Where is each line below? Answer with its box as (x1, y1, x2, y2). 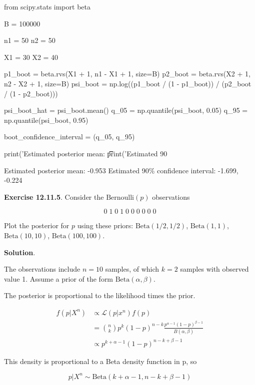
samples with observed (180, 264, 249, 274)
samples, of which (105, 264, 159, 274)
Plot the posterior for (4, 220, 69, 231)
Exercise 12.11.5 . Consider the (4, 191, 104, 202)
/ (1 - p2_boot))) (4, 88, 58, 98)
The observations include (4, 264, 80, 274)
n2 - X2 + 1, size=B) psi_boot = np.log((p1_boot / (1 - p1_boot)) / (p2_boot (4, 78, 251, 88)
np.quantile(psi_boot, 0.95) (4, 114, 88, 125)
